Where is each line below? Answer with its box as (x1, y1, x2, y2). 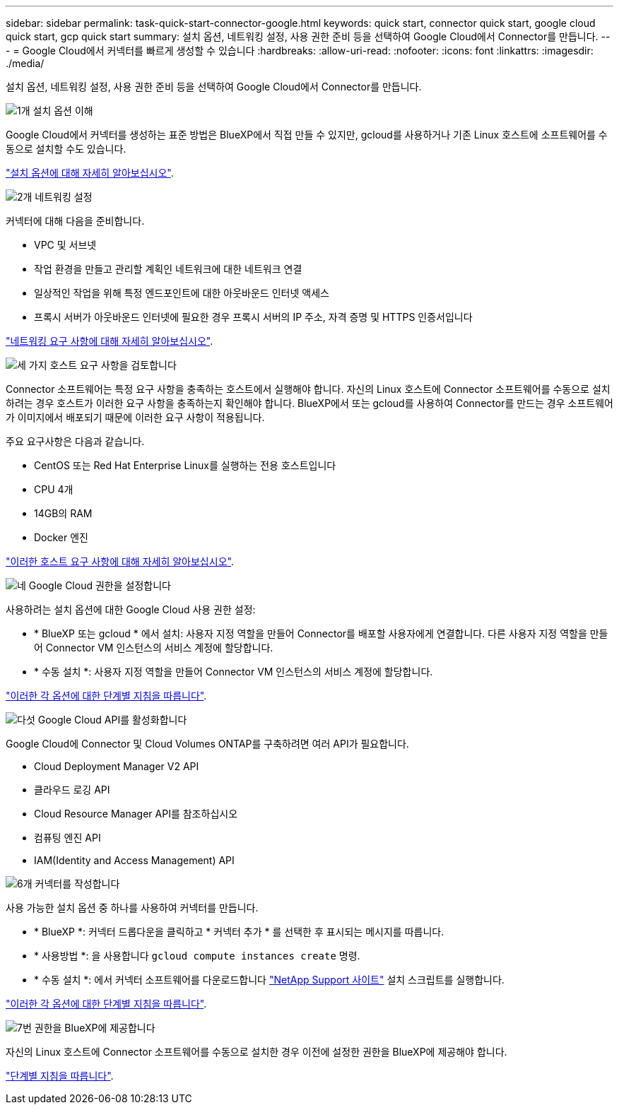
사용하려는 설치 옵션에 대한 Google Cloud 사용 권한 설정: (6, 603, 256, 615)
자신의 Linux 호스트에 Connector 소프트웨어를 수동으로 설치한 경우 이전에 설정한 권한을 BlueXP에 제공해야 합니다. (6, 1046, 507, 1058)
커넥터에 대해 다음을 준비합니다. (6, 215, 145, 227)
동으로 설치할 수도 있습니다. (6, 143, 126, 155)
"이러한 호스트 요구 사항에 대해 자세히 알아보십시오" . (6, 555, 234, 567)
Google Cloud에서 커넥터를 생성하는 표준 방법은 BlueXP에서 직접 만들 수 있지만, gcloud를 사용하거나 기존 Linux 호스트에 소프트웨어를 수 (6, 129, 608, 141)
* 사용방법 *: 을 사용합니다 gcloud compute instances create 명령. (34, 950, 360, 962)
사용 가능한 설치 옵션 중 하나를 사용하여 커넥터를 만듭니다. (6, 902, 259, 914)
